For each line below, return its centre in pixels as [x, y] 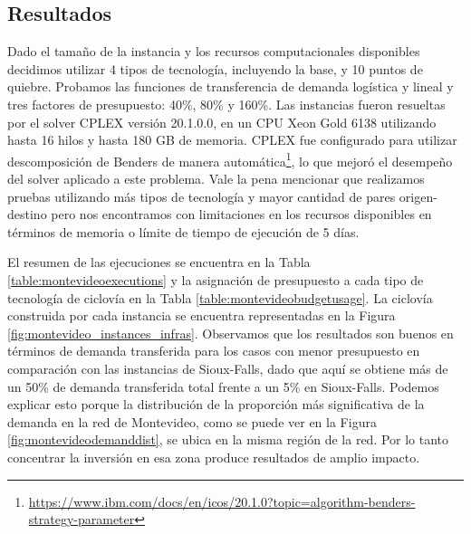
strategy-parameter [82, 519]
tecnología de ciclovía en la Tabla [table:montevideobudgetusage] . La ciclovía [220, 297]
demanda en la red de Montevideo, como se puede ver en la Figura [192, 421]
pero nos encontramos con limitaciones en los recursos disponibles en [241, 214]
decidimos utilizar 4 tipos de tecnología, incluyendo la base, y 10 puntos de [215, 68]
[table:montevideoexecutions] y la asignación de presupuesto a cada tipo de [216, 279]
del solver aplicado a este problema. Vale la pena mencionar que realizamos [216, 179]
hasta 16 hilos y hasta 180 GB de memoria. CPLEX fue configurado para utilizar [232, 140]
